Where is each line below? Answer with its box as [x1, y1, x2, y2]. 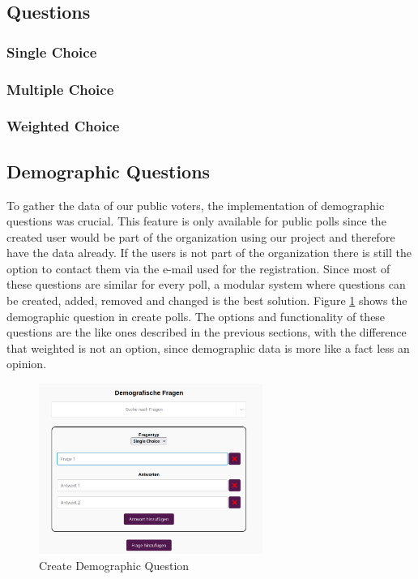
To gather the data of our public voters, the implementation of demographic [6, 196, 385, 213]
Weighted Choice [6, 116, 120, 136]
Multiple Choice [6, 79, 114, 99]
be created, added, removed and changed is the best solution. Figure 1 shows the [6, 292, 407, 309]
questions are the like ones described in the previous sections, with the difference [6, 324, 407, 341]
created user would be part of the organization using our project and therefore [6, 228, 395, 245]
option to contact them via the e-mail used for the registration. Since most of [6, 259, 390, 277]
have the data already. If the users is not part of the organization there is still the [6, 244, 412, 261]
